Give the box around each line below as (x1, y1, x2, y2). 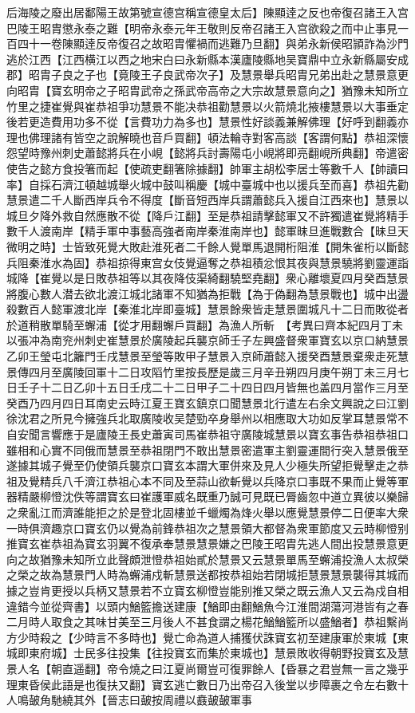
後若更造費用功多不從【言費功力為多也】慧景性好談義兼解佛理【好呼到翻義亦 (6, 113, 409, 130)
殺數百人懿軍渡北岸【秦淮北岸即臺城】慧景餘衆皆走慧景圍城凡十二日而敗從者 (6, 301, 409, 317)
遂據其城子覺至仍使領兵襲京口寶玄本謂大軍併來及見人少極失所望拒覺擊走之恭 (6, 457, 409, 474)
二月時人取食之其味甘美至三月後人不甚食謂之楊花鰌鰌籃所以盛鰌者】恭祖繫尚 (6, 613, 409, 630)
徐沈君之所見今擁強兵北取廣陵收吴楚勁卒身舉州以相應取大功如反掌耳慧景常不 (6, 410, 409, 427)
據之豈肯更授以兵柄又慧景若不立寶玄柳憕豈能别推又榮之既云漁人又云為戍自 (6, 581, 397, 598)
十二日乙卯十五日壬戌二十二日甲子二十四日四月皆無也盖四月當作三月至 (39, 379, 409, 396)
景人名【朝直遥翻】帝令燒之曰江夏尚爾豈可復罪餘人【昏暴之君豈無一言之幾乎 (6, 660, 409, 676)
